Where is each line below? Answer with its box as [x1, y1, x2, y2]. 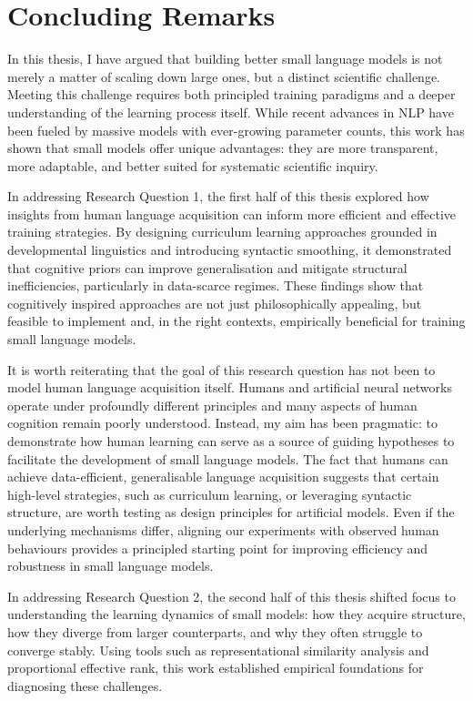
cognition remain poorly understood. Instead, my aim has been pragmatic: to [7, 413, 438, 432]
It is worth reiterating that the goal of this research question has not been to [7, 360, 436, 379]
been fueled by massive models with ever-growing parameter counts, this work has [7, 120, 465, 139]
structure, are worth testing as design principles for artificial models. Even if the [7, 503, 455, 522]
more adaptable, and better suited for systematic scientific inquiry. [7, 156, 378, 175]
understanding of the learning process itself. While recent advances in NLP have [7, 102, 454, 121]
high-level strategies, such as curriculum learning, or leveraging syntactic [7, 484, 412, 503]
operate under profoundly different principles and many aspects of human [7, 395, 418, 414]
